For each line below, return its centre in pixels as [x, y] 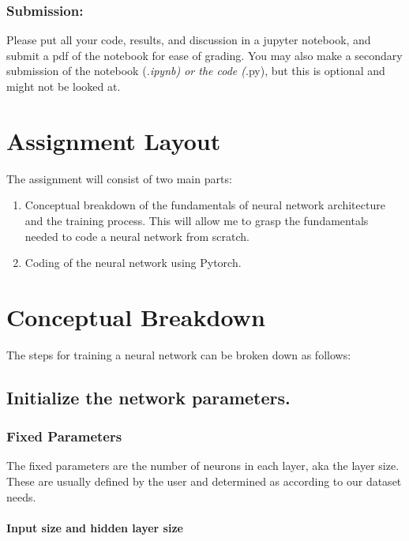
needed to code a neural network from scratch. [137, 236]
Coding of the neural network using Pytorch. [133, 263]
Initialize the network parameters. [148, 397]
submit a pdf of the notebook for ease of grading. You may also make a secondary [204, 55]
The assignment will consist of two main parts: [119, 178]
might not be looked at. [64, 86]
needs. [21, 496]
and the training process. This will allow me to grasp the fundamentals [197, 220]
